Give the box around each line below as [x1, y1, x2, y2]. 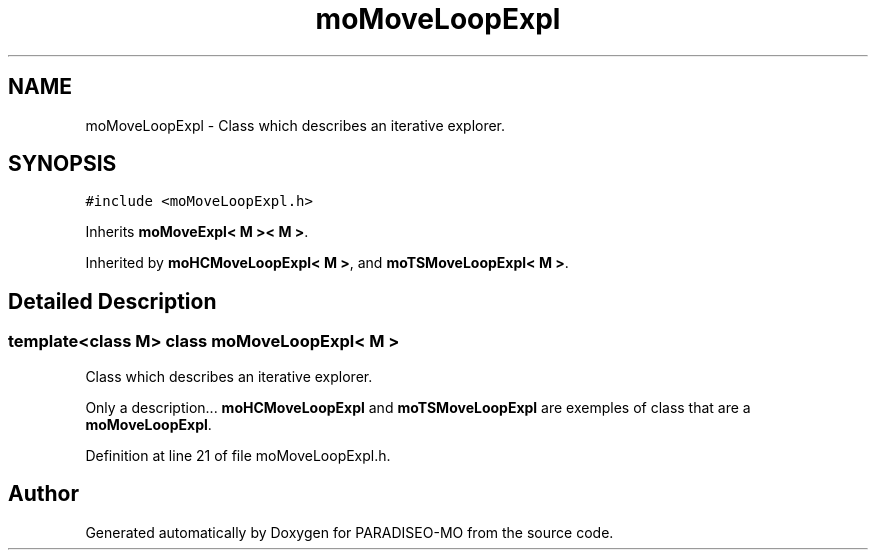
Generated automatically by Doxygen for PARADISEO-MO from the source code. [85, 523, 614, 541]
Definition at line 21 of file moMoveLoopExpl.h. [85, 446, 391, 464]
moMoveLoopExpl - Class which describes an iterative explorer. [85, 116, 506, 134]
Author [8, 481, 79, 507]
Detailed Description [8, 288, 217, 314]
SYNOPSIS [8, 151, 117, 177]
